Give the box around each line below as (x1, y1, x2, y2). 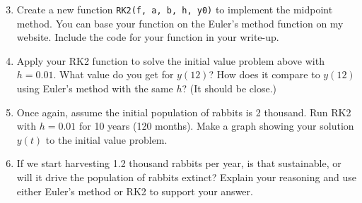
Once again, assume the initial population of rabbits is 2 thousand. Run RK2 (16, 104, 351, 119)
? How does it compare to (209, 67, 320, 82)
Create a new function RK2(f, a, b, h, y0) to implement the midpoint (16, 2, 333, 16)
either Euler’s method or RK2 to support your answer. (16, 183, 253, 198)
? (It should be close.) (182, 81, 277, 96)
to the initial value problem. (45, 132, 168, 147)
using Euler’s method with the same (16, 81, 173, 96)
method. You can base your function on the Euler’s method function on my (16, 16, 344, 30)
